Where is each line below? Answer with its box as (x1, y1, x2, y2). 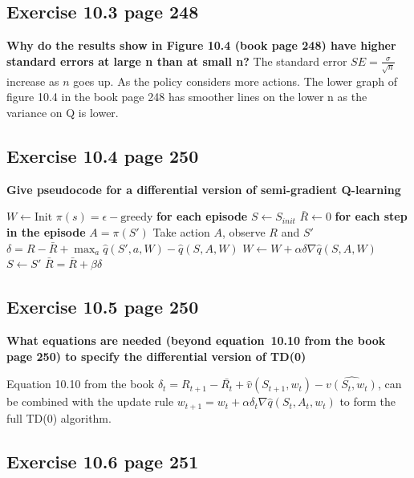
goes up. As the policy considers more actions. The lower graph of (73, 72, 398, 89)
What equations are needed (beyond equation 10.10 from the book (6, 331, 386, 348)
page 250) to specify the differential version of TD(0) (6, 347, 306, 364)
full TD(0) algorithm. (6, 409, 112, 426)
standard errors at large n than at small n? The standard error (6, 52, 347, 69)
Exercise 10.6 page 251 (6, 448, 199, 473)
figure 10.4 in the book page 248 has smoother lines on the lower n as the (6, 88, 367, 105)
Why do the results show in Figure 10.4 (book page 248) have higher (6, 37, 396, 54)
